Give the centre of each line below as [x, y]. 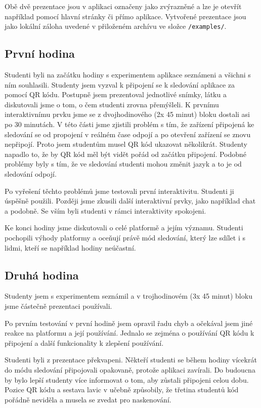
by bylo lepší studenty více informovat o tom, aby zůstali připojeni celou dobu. [127, 379]
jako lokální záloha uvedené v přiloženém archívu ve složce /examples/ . [116, 26]
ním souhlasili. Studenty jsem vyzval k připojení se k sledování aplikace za [120, 84]
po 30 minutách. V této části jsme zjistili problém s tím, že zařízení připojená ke [129, 124]
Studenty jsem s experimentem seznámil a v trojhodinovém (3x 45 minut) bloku [128, 296]
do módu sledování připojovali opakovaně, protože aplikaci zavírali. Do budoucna [130, 369]
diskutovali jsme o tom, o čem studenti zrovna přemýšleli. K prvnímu [112, 104]
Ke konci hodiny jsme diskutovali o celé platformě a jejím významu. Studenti [124, 228]
